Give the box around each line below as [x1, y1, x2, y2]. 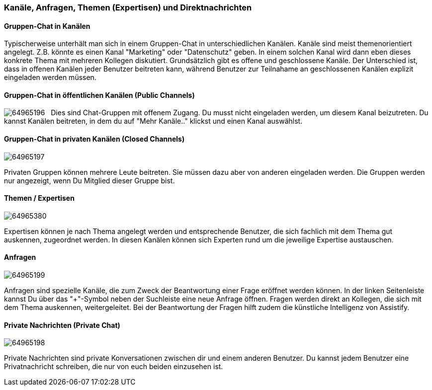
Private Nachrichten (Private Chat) [4, 320, 120, 329]
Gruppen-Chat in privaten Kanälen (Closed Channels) [4, 135, 185, 144]
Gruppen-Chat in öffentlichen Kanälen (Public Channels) [4, 90, 195, 99]
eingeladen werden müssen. [4, 73, 96, 82]
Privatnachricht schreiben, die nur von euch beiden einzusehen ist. [4, 362, 223, 371]
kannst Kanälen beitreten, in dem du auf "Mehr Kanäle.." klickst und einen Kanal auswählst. [4, 117, 303, 126]
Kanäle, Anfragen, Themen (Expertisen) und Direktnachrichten [4, 2, 252, 12]
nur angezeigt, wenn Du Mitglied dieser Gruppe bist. [4, 176, 175, 185]
